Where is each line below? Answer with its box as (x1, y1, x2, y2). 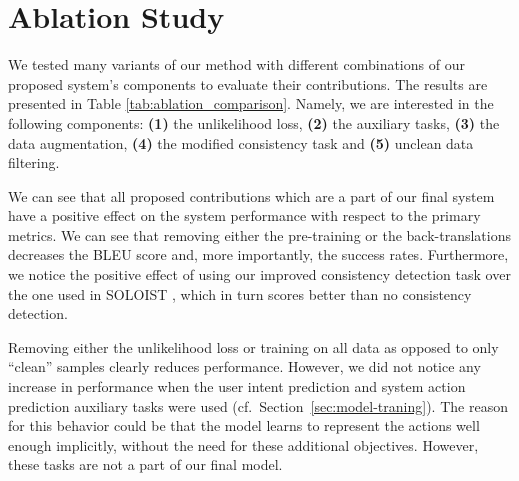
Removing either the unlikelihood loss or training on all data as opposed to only (8, 336, 499, 357)
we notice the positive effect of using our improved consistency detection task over (8, 264, 511, 285)
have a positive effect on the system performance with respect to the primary (8, 205, 481, 226)
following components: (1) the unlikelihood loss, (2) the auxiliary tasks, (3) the (8, 112, 500, 133)
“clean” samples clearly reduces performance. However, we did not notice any (8, 356, 481, 377)
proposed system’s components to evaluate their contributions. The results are (8, 73, 488, 94)
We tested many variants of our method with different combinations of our (8, 54, 465, 75)
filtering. (8, 152, 60, 173)
